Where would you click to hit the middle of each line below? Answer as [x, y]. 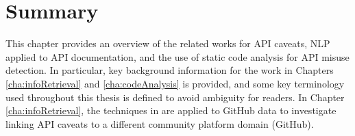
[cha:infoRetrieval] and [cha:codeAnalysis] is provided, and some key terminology [175, 83]
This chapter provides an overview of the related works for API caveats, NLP [168, 43]
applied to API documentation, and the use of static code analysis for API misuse [177, 56]
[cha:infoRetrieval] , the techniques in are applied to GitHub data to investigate [171, 110]
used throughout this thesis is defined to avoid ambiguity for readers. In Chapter [175, 97]
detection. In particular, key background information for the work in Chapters [170, 70]
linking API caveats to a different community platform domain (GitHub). [160, 123]
